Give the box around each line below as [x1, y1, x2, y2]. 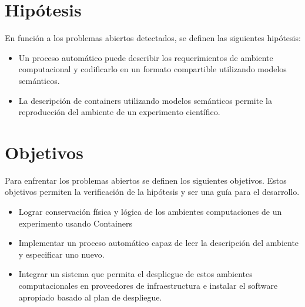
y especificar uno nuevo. [18, 248, 105, 260]
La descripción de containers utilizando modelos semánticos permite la [18, 94, 272, 106]
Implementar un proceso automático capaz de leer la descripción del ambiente [18, 237, 299, 249]
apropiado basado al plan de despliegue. [18, 291, 162, 303]
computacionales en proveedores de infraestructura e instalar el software [18, 279, 278, 291]
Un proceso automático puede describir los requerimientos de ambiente [18, 51, 273, 63]
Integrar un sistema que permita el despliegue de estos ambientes [18, 268, 253, 280]
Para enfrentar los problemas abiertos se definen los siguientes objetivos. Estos [5, 174, 287, 186]
